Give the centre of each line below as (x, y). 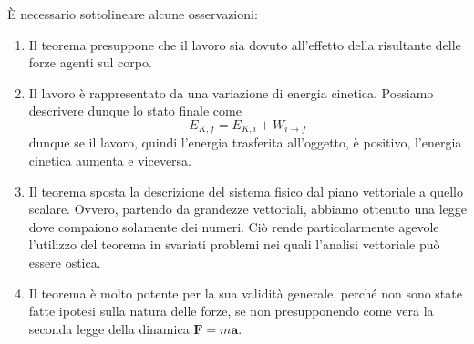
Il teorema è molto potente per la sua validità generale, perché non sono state (245, 293)
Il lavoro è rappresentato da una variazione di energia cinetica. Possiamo (231, 92)
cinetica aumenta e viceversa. (110, 161)
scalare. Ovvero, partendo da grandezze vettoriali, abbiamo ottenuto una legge (247, 209)
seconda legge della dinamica (109, 328)
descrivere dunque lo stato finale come (135, 111)
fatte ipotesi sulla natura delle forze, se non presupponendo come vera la (231, 311)
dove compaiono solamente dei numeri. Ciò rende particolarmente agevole (234, 226)
